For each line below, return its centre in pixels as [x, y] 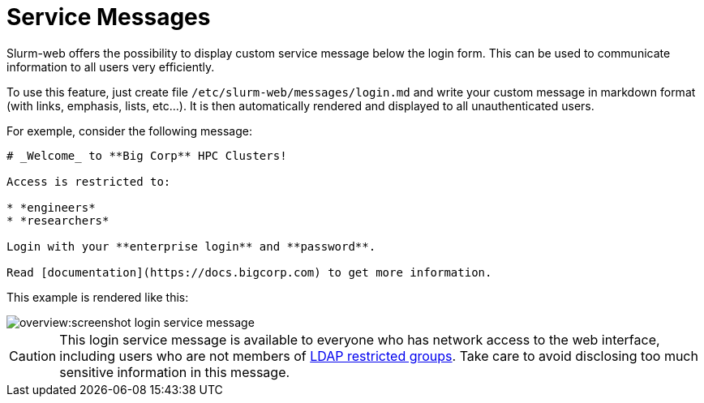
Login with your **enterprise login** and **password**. [191, 246]
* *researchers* [58, 220]
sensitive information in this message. [175, 372]
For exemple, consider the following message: [129, 131]
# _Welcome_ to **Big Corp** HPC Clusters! [147, 155]
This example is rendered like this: [98, 297]
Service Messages [109, 17]
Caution [33, 356]
